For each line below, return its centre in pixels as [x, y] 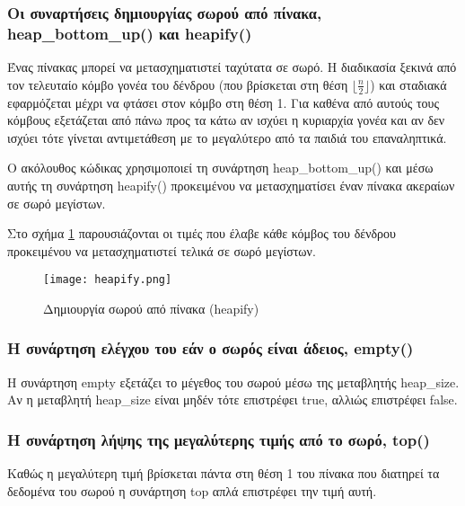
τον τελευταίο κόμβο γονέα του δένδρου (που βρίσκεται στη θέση [178, 84]
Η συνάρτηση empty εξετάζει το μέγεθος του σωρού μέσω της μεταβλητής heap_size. [233, 382]
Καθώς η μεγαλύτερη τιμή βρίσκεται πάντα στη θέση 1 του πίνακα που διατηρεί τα [224, 473]
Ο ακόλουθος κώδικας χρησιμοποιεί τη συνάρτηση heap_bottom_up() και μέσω [220, 168]
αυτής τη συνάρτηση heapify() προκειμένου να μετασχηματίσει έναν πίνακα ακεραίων [231, 185]
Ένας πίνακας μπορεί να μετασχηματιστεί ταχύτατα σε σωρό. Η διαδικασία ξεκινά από [232, 67]
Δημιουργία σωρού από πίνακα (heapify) [151, 308]
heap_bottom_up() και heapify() [130, 33]
